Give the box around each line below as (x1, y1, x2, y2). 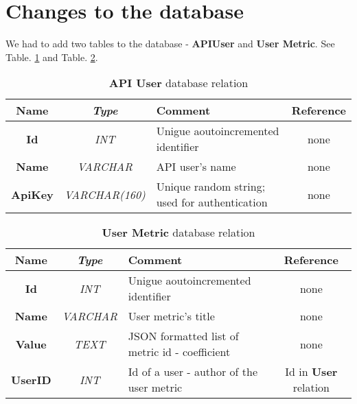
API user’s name (156, 158, 236, 175)
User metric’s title (128, 308, 215, 324)
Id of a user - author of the (128, 364, 258, 380)
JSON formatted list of (128, 328, 239, 344)
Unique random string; (156, 178, 266, 195)
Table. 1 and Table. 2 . (5, 49, 98, 64)
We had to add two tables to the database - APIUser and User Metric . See (5, 36, 335, 51)
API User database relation (108, 75, 249, 91)
